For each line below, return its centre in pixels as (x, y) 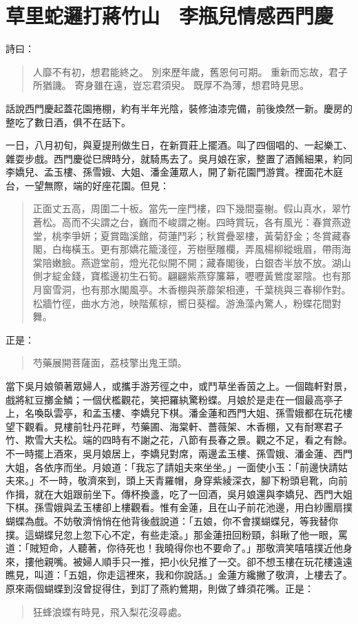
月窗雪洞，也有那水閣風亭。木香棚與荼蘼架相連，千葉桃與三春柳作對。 (192, 290)
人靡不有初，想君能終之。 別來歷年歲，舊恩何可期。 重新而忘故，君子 (190, 71)
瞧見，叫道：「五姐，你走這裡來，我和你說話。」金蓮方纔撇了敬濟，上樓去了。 (179, 575)
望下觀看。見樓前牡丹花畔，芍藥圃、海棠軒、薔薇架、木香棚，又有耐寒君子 (174, 426)
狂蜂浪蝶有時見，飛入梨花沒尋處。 (110, 611)
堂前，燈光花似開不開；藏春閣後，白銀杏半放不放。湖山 (225, 262)
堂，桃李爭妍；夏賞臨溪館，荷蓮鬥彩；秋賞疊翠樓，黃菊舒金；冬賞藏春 (192, 235)
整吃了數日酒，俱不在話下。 (68, 122)
